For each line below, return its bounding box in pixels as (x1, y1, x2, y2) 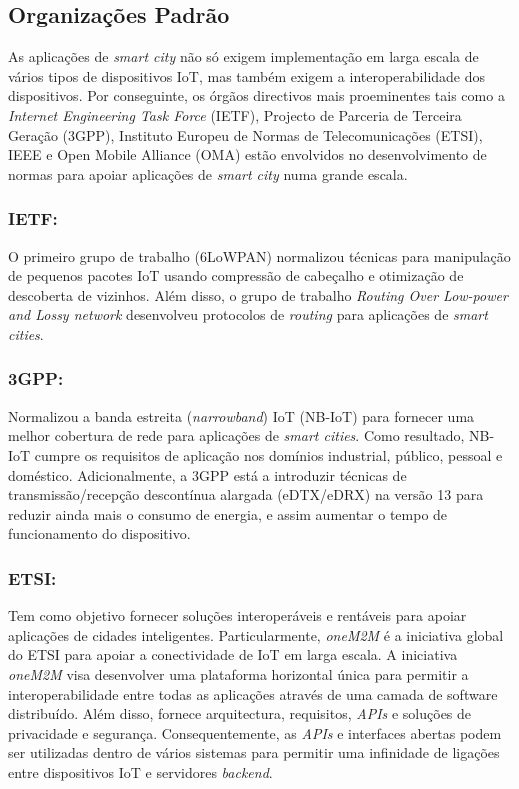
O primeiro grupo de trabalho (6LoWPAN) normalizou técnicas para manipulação (8, 245, 511, 266)
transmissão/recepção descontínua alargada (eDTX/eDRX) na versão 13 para (8, 484, 484, 505)
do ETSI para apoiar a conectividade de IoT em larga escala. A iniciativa (8, 644, 458, 665)
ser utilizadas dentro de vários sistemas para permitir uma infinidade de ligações (8, 742, 500, 763)
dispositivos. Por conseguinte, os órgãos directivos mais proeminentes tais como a (8, 85, 505, 106)
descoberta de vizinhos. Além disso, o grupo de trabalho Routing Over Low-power (8, 284, 508, 305)
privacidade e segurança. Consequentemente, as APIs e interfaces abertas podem (8, 722, 502, 743)
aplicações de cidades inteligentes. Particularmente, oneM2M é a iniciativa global (8, 624, 504, 645)
